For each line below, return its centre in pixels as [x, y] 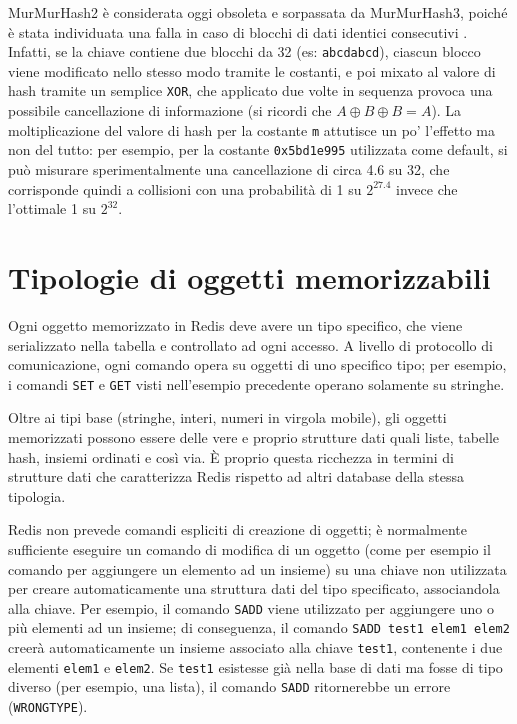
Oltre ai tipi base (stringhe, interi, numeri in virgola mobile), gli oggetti [227, 417]
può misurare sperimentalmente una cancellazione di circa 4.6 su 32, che [229, 169]
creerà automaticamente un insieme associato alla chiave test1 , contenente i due [255, 647]
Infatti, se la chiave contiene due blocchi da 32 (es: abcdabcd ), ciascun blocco [244, 51]
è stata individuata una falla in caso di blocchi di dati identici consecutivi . [238, 31]
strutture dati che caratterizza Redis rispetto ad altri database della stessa [236, 476]
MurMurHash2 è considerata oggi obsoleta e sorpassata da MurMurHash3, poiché [258, 12]
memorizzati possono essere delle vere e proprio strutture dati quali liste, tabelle [254, 436]
